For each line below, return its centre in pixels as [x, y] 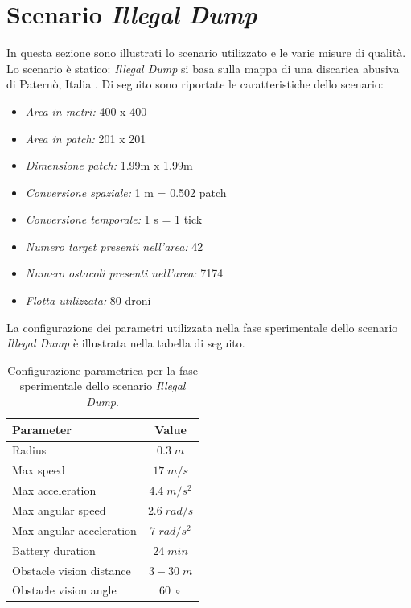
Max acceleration [54, 490]
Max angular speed [59, 510]
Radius [29, 450]
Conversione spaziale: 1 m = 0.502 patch [126, 192]
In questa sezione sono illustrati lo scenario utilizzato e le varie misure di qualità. [206, 53]
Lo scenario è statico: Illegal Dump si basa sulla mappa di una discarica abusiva [203, 68]
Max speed [39, 470]
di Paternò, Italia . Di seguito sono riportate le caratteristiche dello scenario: [195, 84]
